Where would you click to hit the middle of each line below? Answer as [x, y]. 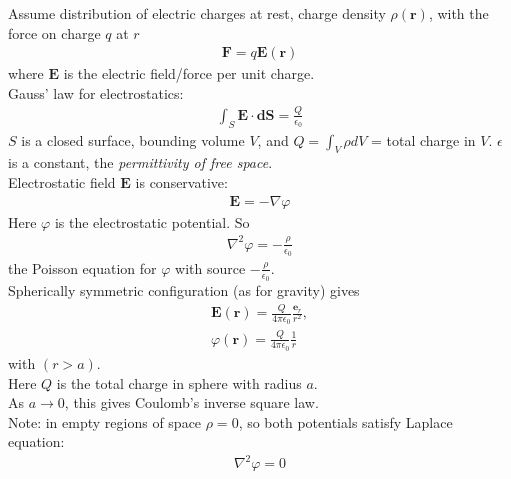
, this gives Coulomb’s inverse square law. [191, 402]
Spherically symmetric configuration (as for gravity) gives [184, 290]
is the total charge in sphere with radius [179, 382]
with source [210, 267]
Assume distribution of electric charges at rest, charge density [197, 13]
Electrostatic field [62, 181]
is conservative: [181, 181]
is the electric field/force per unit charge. [189, 73]
